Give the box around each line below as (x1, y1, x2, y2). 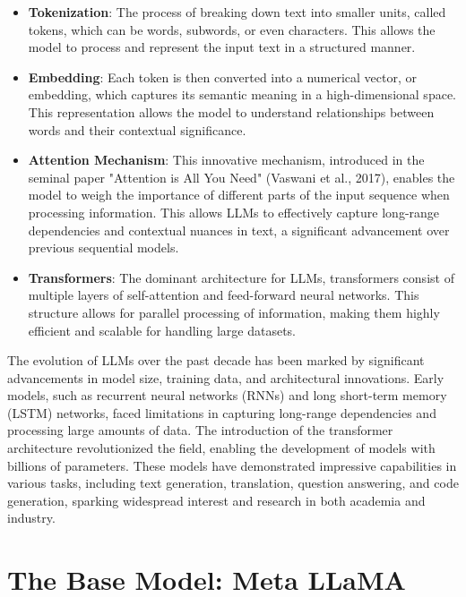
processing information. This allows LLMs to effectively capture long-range (28, 202, 440, 221)
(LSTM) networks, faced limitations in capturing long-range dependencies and (7, 403, 436, 422)
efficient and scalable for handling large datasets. (28, 320, 296, 339)
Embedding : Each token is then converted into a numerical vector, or (28, 67, 417, 86)
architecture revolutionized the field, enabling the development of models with (7, 439, 436, 457)
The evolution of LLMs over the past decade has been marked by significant (7, 351, 425, 370)
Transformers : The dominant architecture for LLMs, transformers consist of (28, 268, 454, 286)
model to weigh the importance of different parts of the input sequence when (28, 185, 450, 204)
